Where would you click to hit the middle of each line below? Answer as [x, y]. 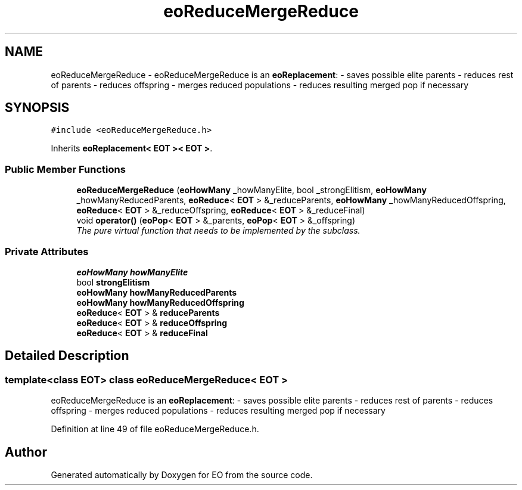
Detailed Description [67, 356]
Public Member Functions [65, 169]
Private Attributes [47, 251]
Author [26, 452]
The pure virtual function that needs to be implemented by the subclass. [218, 231]
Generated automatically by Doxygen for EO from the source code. [182, 475]
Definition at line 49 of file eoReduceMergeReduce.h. [155, 429]
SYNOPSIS [37, 108]
